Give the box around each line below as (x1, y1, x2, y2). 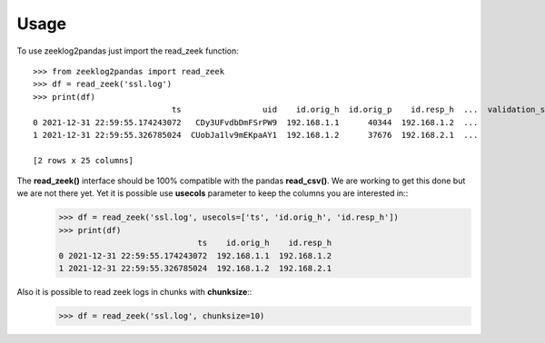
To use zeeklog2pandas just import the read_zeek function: (16, 45, 240, 56)
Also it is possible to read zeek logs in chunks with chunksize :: (16, 286, 253, 297)
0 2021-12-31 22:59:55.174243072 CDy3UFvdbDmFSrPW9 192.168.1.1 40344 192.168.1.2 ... (33, 117, 479, 127)
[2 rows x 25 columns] (33, 155, 134, 165)
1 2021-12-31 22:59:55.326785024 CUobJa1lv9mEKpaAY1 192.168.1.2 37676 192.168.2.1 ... (33, 130, 479, 140)
